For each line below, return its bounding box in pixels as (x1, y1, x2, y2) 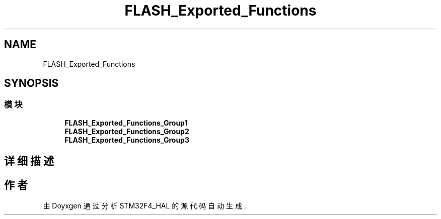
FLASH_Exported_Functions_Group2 (64, 127, 189, 136)
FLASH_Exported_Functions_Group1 (64, 118, 188, 127)
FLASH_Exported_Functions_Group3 (64, 135, 189, 144)
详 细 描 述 (4, 155, 54, 168)
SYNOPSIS (4, 77, 59, 90)
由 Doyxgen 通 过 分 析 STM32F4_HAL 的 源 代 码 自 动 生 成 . (43, 201, 246, 210)
